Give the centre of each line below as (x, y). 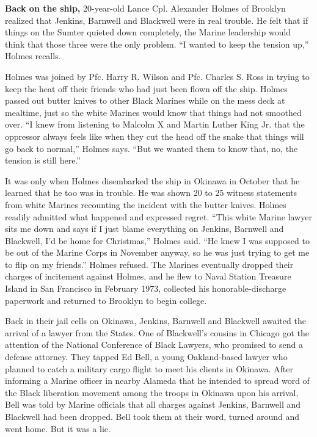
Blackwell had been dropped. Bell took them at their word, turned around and (152, 416)
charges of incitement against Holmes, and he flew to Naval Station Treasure (148, 276)
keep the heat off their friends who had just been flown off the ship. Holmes (146, 88)
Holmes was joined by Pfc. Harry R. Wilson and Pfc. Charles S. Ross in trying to (157, 76)
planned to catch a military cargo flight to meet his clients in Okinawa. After (149, 368)
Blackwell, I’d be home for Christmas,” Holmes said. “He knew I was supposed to (157, 240)
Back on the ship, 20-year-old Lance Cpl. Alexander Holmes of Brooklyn (145, 8)
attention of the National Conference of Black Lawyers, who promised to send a (154, 345)
